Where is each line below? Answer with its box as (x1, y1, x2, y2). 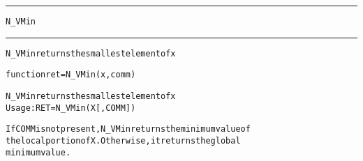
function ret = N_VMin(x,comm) (6, 70, 136, 80)
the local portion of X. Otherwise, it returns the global (6, 135, 241, 146)
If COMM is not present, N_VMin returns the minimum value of (6, 124, 251, 135)
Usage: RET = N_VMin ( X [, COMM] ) (6, 102, 136, 113)
